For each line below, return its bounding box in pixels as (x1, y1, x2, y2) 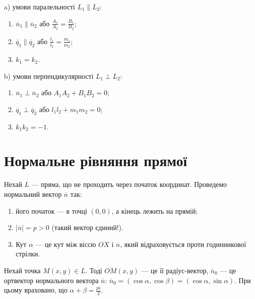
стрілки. (15, 248, 40, 259)
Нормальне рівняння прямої (4, 150, 188, 171)
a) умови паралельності (4, 1, 75, 11)
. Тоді (85, 265, 102, 275)
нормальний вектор (4, 188, 62, 199)
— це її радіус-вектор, (141, 265, 208, 275)
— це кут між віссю (35, 239, 96, 249)
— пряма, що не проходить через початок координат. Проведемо (31, 179, 227, 189)
